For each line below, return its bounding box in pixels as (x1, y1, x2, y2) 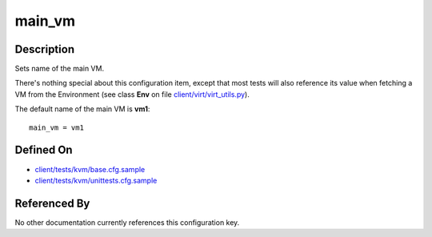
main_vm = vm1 (29, 123, 84, 132)
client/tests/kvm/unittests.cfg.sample (34, 175, 158, 185)
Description (14, 42, 75, 56)
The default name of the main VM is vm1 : (14, 104, 150, 114)
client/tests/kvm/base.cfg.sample (34, 164, 146, 174)
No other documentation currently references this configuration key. (14, 217, 240, 227)
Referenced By (14, 196, 90, 210)
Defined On (14, 143, 73, 157)
